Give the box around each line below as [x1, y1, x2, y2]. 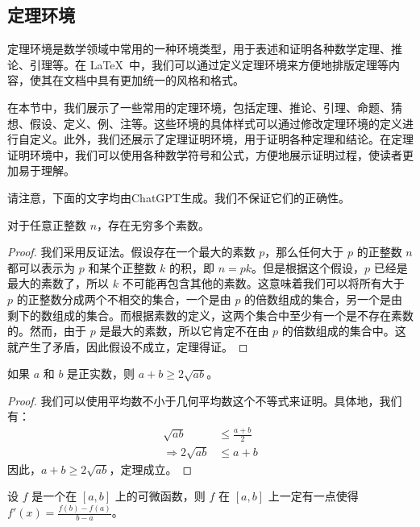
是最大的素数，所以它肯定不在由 [99, 322, 269, 339]
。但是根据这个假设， [252, 259, 365, 276]
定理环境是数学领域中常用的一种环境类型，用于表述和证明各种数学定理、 [7, 40, 391, 57]
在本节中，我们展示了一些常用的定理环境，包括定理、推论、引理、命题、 [7, 98, 391, 115]
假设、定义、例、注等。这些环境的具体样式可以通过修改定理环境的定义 [29, 114, 402, 131]
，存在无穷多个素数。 [97, 216, 210, 233]
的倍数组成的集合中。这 [281, 322, 406, 339]
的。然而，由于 [7, 322, 86, 339]
